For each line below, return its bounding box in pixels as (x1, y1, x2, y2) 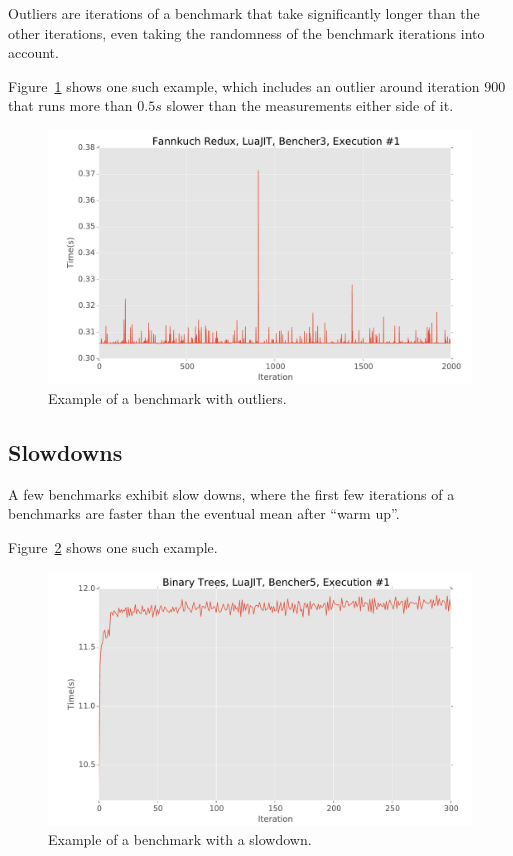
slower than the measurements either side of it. (166, 95, 454, 116)
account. (8, 42, 59, 63)
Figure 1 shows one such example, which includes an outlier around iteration (8, 75, 480, 96)
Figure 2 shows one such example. (8, 536, 218, 557)
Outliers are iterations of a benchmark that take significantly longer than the (8, 3, 480, 23)
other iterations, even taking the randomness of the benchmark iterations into (8, 22, 485, 43)
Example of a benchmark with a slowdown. (48, 829, 312, 850)
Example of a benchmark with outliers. (48, 387, 287, 408)
